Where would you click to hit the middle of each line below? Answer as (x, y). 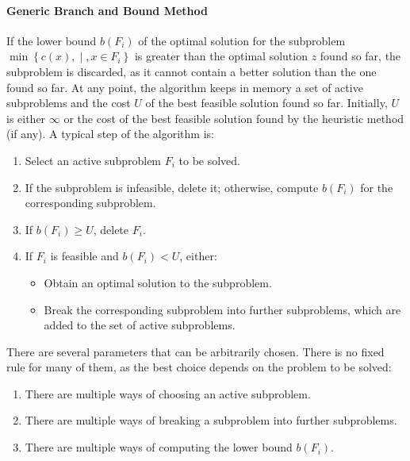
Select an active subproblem (93, 160)
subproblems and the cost (69, 103)
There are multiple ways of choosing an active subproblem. (168, 393)
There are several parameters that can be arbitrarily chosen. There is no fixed (195, 351)
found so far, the (360, 56)
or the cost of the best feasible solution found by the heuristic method (234, 118)
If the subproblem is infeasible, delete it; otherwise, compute (172, 187)
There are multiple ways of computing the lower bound (159, 447)
